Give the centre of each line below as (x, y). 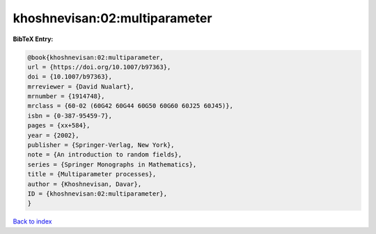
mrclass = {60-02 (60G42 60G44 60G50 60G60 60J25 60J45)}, (130, 106)
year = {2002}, (53, 135)
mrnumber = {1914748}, (66, 96)
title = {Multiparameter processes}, (92, 174)
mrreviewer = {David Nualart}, (81, 86)
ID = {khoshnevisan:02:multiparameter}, (97, 194)
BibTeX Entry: (33, 39)
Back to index (32, 221)
